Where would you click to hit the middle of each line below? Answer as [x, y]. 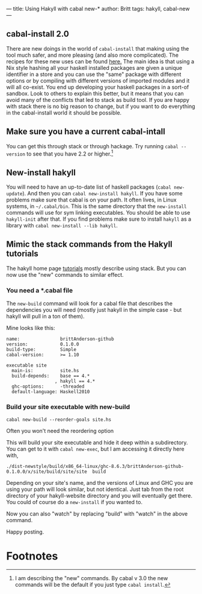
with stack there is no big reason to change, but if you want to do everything [101, 106]
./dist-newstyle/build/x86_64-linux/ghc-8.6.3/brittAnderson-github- [95, 466]
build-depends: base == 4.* [51, 376]
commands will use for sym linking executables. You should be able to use [98, 213]
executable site [26, 365]
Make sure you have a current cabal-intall [86, 132]
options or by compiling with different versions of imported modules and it [98, 80]
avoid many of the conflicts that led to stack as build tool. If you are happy [98, 100]
